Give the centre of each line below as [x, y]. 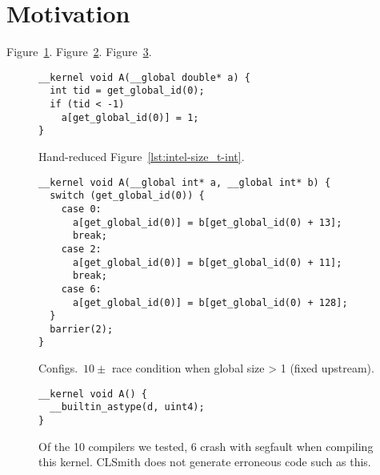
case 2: [81, 249]
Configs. [58, 368]
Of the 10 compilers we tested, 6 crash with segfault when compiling [206, 446]
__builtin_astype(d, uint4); [127, 407]
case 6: [81, 289]
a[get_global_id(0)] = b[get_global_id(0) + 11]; [207, 262]
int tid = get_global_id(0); [127, 91]
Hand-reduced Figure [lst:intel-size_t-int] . [142, 156]
